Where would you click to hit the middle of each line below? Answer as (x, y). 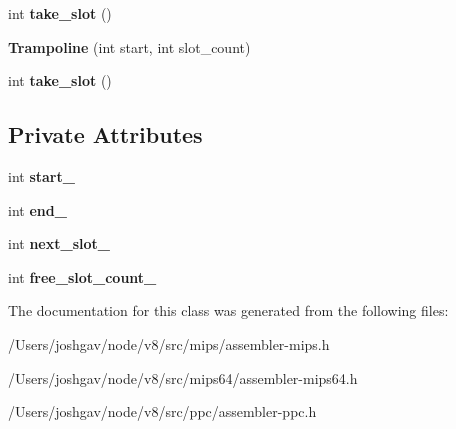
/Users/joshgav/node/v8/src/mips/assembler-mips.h (169, 343)
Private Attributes (105, 134)
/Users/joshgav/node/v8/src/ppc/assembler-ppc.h (162, 411)
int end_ (37, 209)
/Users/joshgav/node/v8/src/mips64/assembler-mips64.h (183, 377)
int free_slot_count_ (82, 276)
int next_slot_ (59, 243)
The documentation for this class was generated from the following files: (228, 310)
